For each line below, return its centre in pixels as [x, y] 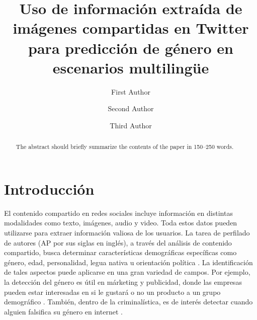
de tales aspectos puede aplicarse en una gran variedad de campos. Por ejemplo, [127, 272]
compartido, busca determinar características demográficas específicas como [120, 252]
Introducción [49, 188]
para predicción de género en [131, 48]
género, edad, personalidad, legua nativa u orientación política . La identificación [128, 262]
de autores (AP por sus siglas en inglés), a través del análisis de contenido [118, 242]
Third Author [131, 125]
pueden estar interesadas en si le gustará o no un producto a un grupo [112, 292]
